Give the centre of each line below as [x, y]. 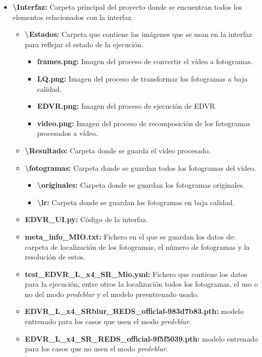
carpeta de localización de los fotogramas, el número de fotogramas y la [137, 246]
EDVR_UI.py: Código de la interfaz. [86, 219]
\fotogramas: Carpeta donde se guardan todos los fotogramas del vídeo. [140, 167]
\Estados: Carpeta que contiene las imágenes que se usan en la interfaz [138, 34]
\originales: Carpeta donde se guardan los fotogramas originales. [141, 185]
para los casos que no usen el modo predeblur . [96, 349]
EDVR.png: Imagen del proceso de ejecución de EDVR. [127, 106]
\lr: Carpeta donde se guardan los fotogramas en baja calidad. [136, 202]
